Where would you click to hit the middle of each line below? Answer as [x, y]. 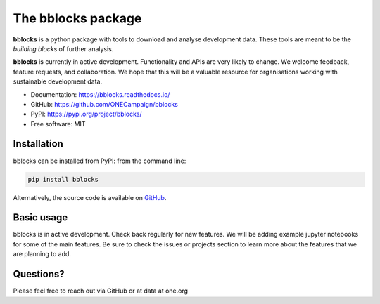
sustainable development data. [57, 81]
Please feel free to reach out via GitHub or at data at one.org [101, 291]
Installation [38, 144]
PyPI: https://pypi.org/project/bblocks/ [86, 114]
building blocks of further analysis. [63, 48]
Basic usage [40, 218]
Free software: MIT [58, 124]
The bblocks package [77, 18]
